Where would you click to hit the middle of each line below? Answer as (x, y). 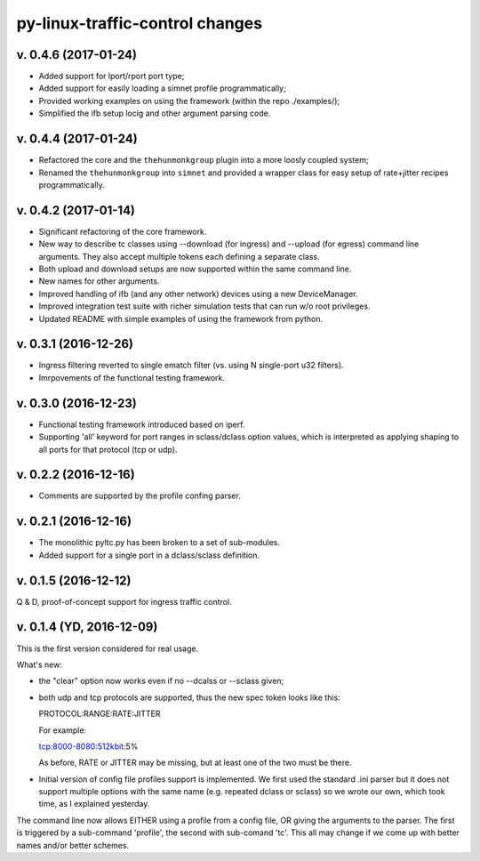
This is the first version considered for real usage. (108, 648)
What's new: (39, 664)
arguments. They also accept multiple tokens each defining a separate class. (179, 256)
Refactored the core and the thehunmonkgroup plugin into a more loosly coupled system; (204, 160)
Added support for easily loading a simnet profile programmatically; (162, 88)
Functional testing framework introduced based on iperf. (142, 424)
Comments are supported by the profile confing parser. (140, 496)
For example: (63, 730)
